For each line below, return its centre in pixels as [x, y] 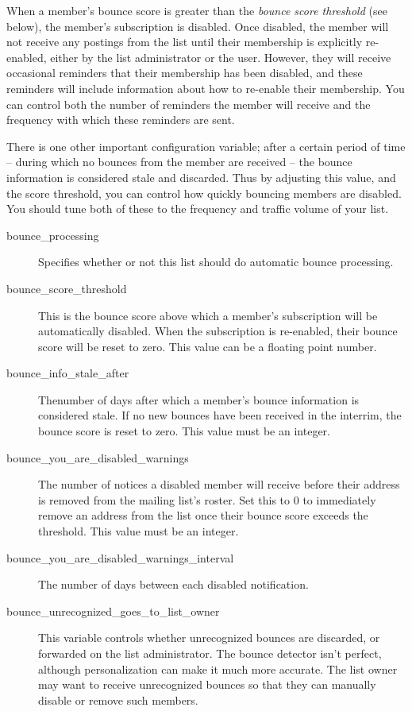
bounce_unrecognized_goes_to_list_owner [113, 611]
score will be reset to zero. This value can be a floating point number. [208, 346]
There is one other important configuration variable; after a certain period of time [206, 146]
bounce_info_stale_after [68, 373]
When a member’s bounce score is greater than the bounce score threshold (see [197, 10]
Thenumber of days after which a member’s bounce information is [199, 399]
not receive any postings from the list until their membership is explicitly [185, 42]
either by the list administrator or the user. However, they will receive [221, 57]
